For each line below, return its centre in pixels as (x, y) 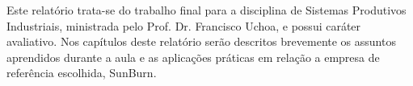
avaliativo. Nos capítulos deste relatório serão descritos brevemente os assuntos (201, 41)
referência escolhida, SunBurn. (82, 73)
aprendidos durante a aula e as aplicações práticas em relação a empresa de (193, 57)
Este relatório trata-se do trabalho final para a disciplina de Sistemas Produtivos (206, 10)
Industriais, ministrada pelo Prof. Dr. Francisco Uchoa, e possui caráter (184, 25)
